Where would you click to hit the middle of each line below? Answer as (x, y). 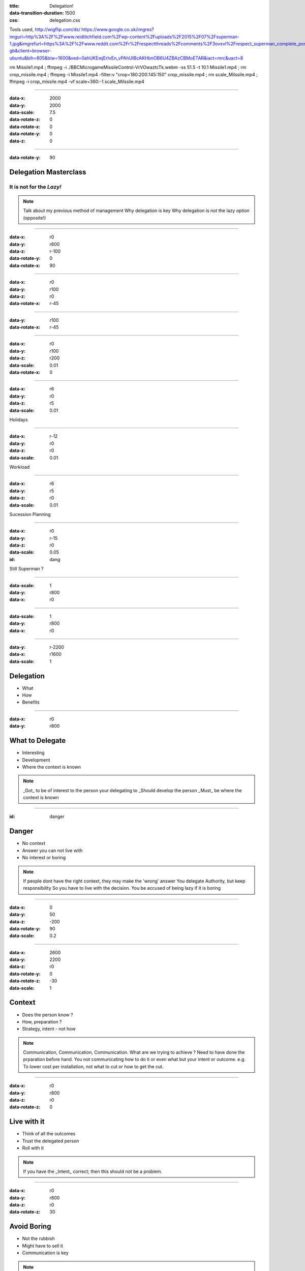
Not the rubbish (39, 1238)
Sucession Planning (30, 514)
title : (14, 6)
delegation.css (65, 20)
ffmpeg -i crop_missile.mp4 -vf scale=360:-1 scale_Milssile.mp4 (77, 81)
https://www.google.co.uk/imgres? (118, 29)
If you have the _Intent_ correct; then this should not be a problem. (93, 1171)
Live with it (27, 1122)
